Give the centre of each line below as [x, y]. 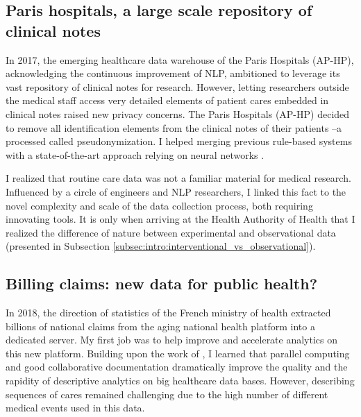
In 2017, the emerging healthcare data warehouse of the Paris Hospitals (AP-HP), [180, 59]
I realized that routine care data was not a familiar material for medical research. [178, 178]
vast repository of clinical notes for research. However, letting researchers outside [177, 86]
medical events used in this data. [75, 408]
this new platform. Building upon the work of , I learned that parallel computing [178, 353]
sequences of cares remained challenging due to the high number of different [167, 394]
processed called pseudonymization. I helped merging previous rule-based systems [179, 141]
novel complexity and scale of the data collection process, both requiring [159, 205]
